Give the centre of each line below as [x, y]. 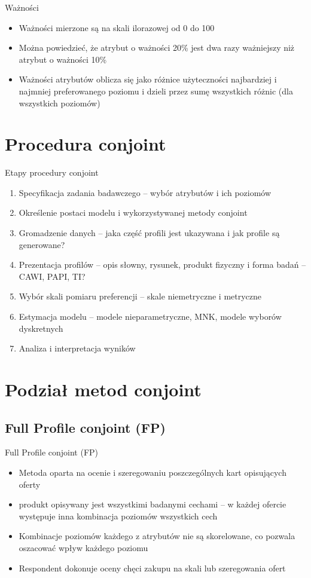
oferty [30, 484]
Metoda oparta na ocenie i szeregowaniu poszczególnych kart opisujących [153, 472]
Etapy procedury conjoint [52, 172]
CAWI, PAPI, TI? [52, 276]
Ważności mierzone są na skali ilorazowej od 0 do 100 [117, 27]
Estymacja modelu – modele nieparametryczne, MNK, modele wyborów [150, 316]
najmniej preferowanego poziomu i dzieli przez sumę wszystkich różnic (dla [156, 91]
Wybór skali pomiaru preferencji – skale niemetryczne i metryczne [140, 296]
